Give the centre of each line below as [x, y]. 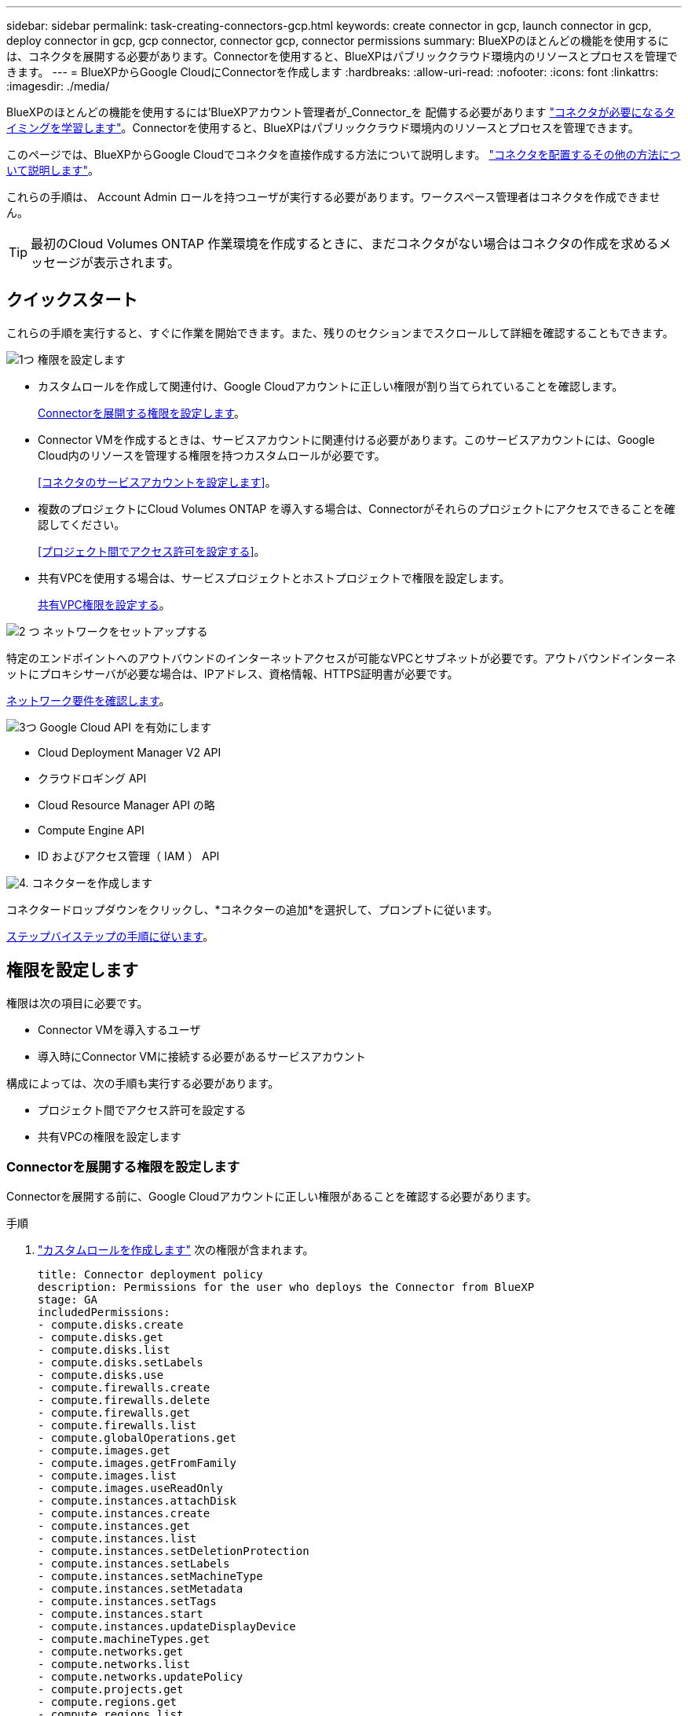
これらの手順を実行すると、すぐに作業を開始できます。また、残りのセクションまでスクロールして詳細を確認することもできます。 [340, 332]
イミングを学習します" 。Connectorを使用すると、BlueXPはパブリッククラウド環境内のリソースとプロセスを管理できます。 [323, 128]
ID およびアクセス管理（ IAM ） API [129, 856]
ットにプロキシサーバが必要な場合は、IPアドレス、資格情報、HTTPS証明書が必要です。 [232, 673]
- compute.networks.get [111, 1652]
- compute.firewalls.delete [124, 1401]
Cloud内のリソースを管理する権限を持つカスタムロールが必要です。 [212, 455]
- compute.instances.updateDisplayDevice [167, 1627]
